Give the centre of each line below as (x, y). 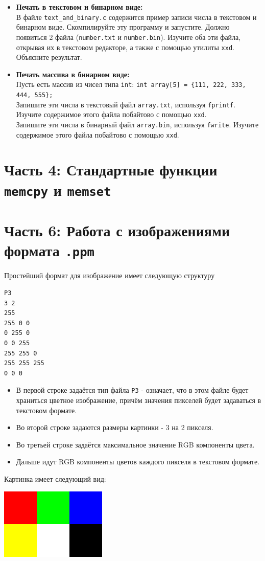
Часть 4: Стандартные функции (111, 170)
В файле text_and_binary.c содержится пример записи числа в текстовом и (136, 17)
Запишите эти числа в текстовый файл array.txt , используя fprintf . (126, 104)
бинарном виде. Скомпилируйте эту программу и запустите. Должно (123, 27)
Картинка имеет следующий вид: (55, 478)
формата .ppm (49, 250)
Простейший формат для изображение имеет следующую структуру (110, 275)
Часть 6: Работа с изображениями (117, 230)
